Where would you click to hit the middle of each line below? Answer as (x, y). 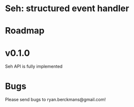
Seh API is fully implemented (34, 67)
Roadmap (25, 31)
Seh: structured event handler (67, 9)
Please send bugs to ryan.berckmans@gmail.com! (56, 100)
